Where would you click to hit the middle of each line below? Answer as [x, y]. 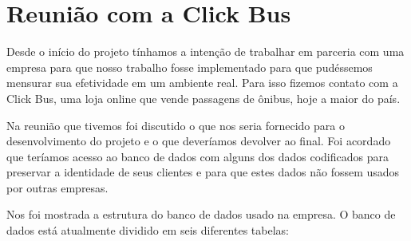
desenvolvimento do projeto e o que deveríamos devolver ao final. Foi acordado [199, 141]
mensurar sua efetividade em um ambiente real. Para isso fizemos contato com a [202, 83]
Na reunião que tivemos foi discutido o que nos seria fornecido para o [176, 125]
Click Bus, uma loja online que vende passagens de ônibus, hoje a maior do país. [204, 98]
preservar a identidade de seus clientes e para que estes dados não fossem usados [203, 172]
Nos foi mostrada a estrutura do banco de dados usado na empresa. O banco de [201, 214]
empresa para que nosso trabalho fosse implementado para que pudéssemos [190, 67]
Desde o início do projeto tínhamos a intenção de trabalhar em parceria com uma [205, 51]
